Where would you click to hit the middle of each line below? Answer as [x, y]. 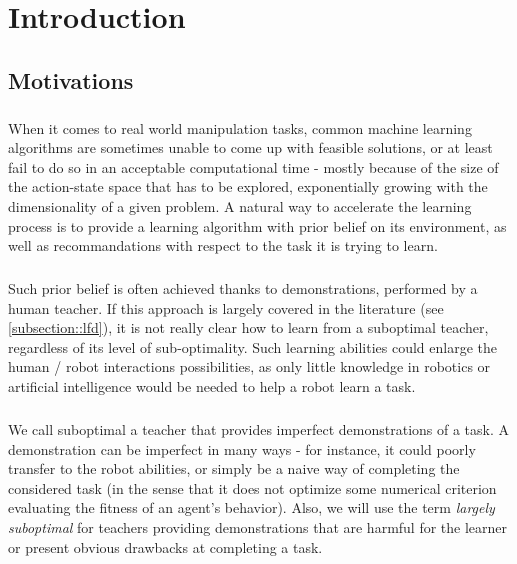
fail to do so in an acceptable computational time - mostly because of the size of [253, 166]
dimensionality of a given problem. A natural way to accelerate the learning [240, 205]
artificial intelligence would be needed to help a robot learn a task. [212, 386]
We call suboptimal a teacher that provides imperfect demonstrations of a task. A [259, 429]
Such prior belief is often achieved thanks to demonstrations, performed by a [243, 288]
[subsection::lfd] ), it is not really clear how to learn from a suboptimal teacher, [248, 327]
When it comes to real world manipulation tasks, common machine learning [240, 127]
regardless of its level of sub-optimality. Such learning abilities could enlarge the [253, 346]
